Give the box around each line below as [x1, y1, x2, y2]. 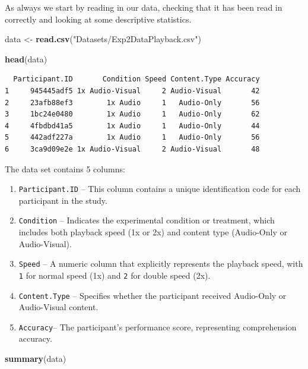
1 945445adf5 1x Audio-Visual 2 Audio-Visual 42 [5, 86, 260, 95]
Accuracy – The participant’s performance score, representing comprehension [18, 320, 297, 333]
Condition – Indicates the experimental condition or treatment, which [18, 214, 275, 226]
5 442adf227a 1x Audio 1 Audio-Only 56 [5, 133, 260, 142]
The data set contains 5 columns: [5, 162, 125, 175]
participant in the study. [18, 194, 107, 206]
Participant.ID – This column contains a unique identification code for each [18, 182, 301, 195]
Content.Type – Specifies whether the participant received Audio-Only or [18, 289, 287, 301]
